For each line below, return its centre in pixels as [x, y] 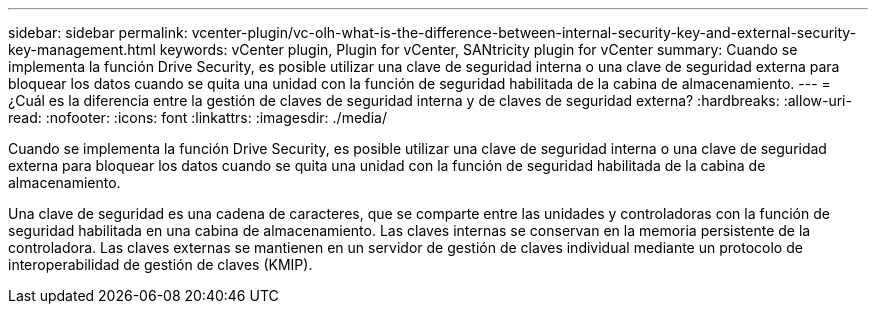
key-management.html [82, 49]
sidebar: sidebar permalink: [98, 32]
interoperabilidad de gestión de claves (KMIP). [160, 264]
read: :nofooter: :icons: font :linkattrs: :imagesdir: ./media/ [197, 117]
